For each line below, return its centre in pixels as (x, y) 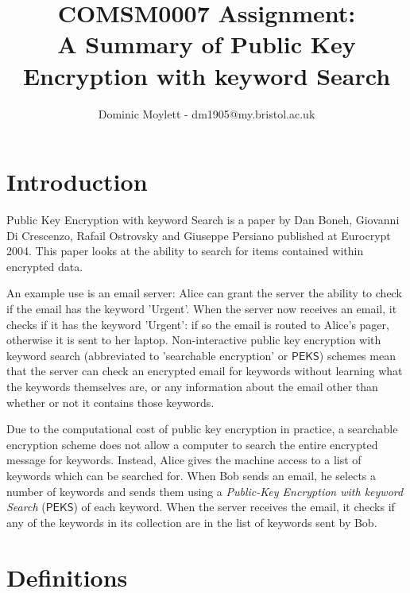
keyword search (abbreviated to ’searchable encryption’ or (147, 355)
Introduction (77, 182)
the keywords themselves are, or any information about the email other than (192, 386)
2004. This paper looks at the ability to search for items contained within (185, 251)
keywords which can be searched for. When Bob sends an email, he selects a (191, 475)
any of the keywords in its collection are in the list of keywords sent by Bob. (192, 522)
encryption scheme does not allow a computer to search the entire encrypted (192, 444)
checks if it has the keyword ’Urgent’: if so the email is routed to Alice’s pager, (198, 324)
